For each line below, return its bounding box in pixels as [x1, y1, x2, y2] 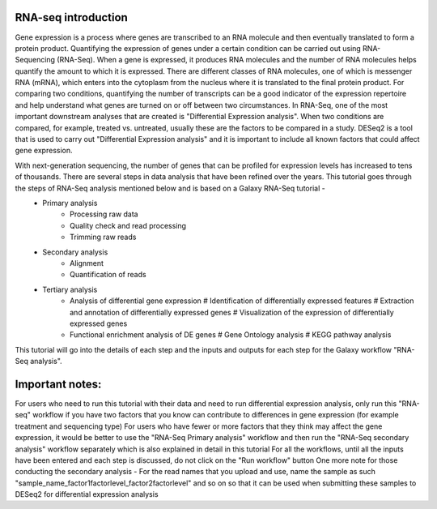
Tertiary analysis [42, 284, 98, 294]
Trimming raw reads [70, 232, 137, 242]
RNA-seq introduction [15, 11, 129, 24]
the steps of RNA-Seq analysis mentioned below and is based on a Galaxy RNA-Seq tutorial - [15, 183, 325, 193]
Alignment [70, 258, 104, 267]
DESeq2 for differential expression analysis [15, 490, 159, 499]
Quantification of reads [70, 270, 146, 280]
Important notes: [15, 377, 102, 391]
